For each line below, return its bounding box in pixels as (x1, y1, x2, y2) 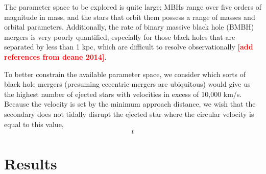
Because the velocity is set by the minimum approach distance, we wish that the (4, 98, 256, 109)
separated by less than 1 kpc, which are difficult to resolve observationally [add (4, 41, 253, 52)
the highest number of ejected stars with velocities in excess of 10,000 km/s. (4, 88, 242, 99)
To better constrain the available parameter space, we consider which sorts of (4, 68, 246, 79)
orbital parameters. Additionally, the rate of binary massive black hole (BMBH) (4, 21, 254, 32)
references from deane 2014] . (4, 51, 107, 62)
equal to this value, (4, 118, 64, 129)
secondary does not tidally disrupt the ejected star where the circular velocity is (4, 108, 254, 119)
